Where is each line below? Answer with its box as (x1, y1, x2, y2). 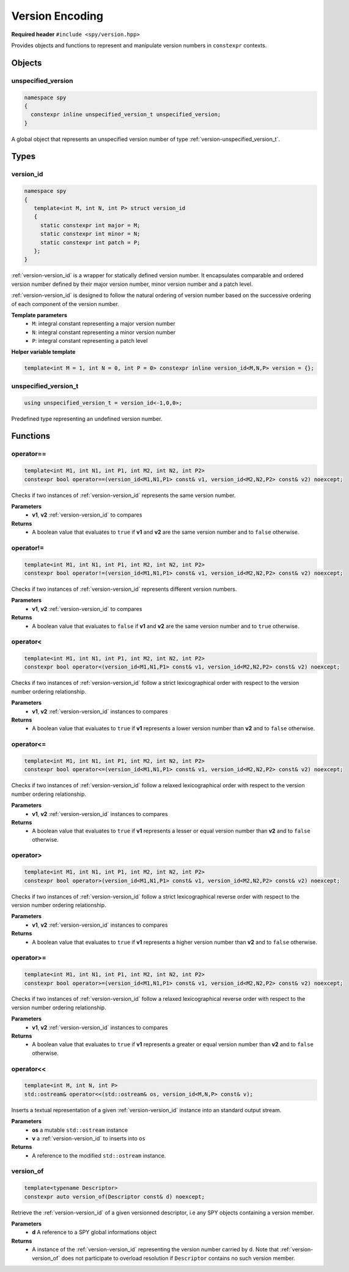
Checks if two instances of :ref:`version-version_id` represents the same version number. (11, 492, 236, 499)
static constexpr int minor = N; (40, 230, 141, 238)
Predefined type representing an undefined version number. (11, 415, 163, 422)
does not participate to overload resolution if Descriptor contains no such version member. (61, 1254, 296, 1262)
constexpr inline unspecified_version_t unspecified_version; (31, 111, 221, 118)
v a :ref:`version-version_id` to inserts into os (32, 1134, 146, 1142)
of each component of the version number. (11, 300, 119, 307)
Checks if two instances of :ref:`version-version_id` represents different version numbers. (11, 585, 237, 593)
